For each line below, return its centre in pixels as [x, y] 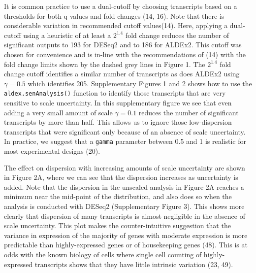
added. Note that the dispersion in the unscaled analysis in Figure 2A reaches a [124, 187]
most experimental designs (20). [52, 151]
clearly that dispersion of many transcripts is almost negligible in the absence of [125, 216]
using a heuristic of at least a [67, 35]
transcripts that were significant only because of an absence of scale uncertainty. [125, 131]
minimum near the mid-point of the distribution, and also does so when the [118, 196]
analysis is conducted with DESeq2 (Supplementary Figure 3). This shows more [124, 206]
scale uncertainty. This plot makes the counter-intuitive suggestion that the [117, 225]
